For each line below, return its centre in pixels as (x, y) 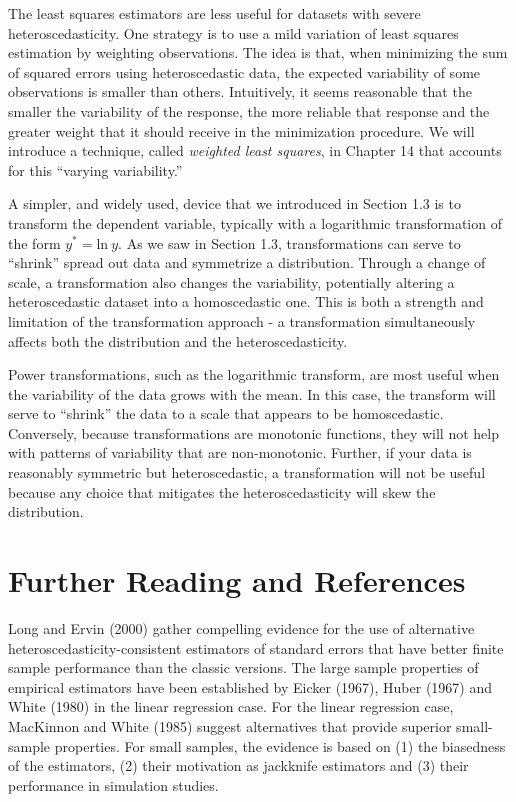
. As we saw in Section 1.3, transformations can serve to (289, 242)
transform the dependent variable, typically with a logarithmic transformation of (255, 222)
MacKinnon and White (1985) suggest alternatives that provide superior (230, 725)
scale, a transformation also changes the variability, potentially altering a (231, 281)
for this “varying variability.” (95, 169)
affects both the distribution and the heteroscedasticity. (178, 340)
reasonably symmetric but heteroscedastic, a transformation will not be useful (247, 472)
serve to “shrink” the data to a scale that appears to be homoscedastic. (226, 413)
